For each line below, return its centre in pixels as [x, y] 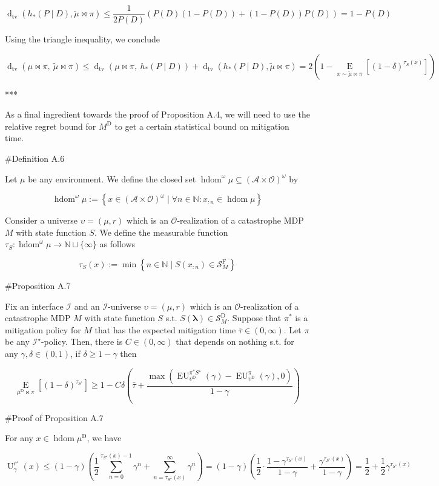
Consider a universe [41, 220]
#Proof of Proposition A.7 [54, 417]
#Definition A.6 [35, 158]
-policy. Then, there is [82, 341]
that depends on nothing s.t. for [235, 341]
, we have [104, 438]
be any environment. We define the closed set [112, 178]
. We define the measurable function [161, 232]
